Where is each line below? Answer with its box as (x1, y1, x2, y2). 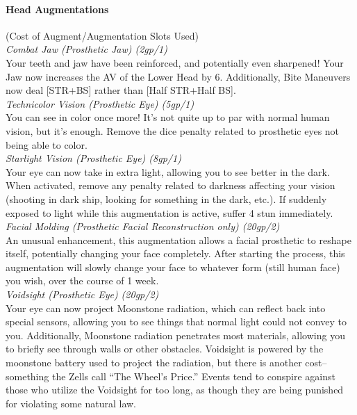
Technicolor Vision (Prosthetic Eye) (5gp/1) (6, 96, 194, 111)
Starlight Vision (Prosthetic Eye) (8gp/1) (6, 151, 181, 165)
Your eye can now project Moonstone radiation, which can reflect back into (6, 300, 326, 315)
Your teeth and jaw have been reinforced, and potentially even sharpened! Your (6, 55, 344, 70)
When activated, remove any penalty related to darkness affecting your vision (6, 178, 335, 193)
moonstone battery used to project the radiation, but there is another (6, 355, 302, 370)
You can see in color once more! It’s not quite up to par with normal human (6, 110, 330, 124)
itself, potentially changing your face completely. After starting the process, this (6, 246, 345, 261)
